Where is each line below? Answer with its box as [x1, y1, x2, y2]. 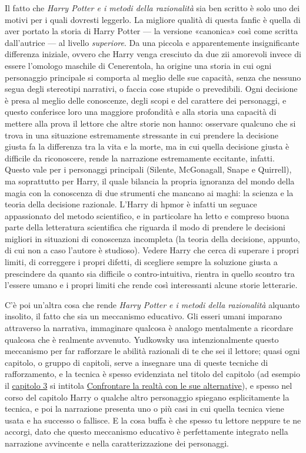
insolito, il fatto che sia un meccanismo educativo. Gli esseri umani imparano [5, 310, 282, 322]
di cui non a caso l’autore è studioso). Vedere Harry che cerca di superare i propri [5, 244, 299, 256]
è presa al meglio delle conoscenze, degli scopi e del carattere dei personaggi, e [5, 94, 287, 106]
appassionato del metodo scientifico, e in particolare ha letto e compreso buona [5, 209, 290, 221]
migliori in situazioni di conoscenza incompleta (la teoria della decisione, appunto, [5, 232, 300, 244]
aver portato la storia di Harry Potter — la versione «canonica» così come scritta [5, 25, 298, 37]
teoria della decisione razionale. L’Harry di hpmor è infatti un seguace [5, 198, 257, 210]
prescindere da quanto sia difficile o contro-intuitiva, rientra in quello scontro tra [5, 267, 295, 279]
